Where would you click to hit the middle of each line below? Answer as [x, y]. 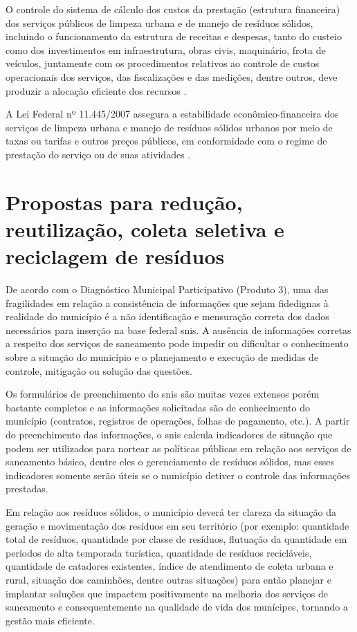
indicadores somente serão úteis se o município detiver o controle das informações [178, 475]
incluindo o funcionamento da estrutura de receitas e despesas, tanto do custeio [174, 36]
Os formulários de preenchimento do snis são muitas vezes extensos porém [163, 394]
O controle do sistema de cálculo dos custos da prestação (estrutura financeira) [173, 9]
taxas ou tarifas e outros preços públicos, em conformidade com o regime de [166, 141]
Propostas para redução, [124, 202]
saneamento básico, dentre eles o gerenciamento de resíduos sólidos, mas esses [170, 462]
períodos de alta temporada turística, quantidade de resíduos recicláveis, [159, 552]
